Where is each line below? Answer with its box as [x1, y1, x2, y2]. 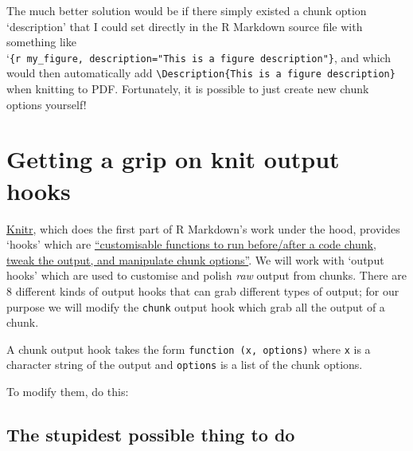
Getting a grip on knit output [6, 143, 340, 175]
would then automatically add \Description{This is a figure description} [6, 65, 395, 81]
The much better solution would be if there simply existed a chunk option [6, 2, 367, 18]
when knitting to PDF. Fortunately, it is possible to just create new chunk [6, 80, 369, 97]
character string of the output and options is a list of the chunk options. [6, 356, 363, 373]
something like [6, 33, 76, 50]
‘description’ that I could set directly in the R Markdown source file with [6, 18, 363, 34]
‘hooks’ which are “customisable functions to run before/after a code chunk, [6, 236, 376, 253]
